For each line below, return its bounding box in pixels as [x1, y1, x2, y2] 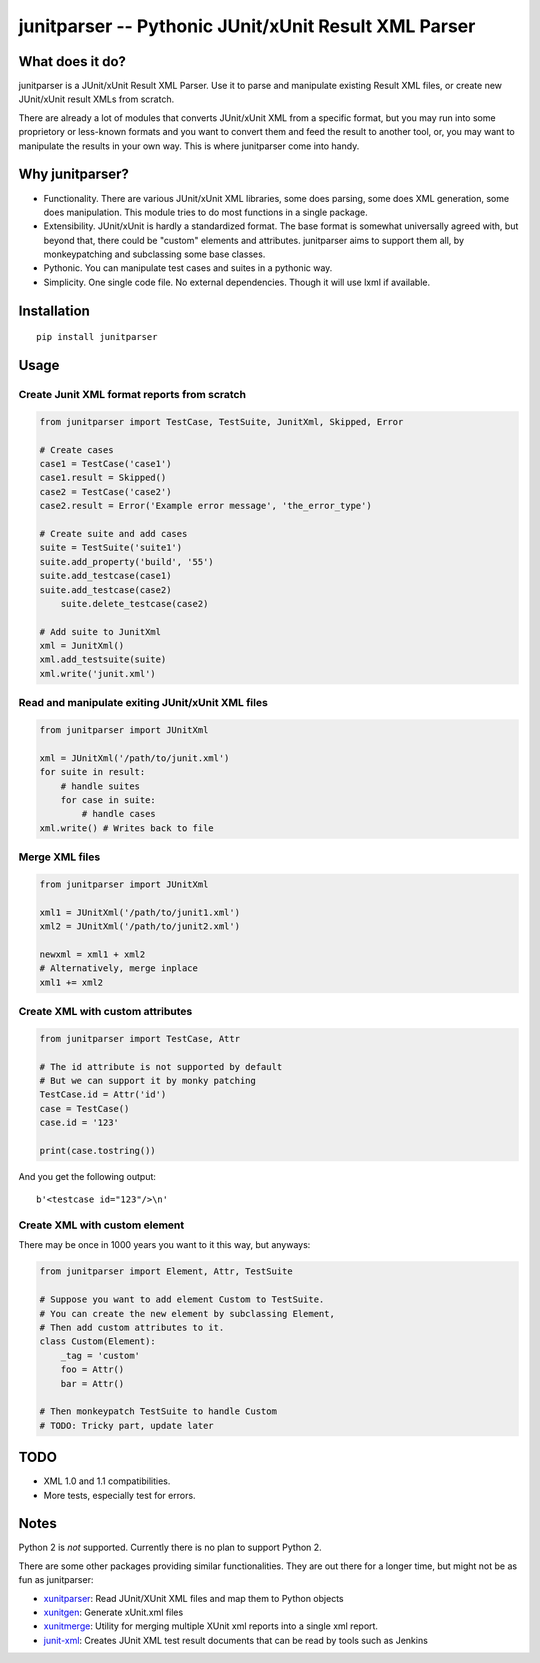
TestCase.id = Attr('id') [39, 1089, 167, 1100]
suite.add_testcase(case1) [39, 570, 172, 582]
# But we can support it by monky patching [39, 1075, 257, 1086]
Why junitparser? [18, 166, 130, 183]
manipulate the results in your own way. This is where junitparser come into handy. [18, 140, 360, 152]
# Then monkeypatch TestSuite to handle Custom [39, 1406, 277, 1417]
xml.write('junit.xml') [39, 668, 157, 679]
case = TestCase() [39, 1103, 130, 1114]
